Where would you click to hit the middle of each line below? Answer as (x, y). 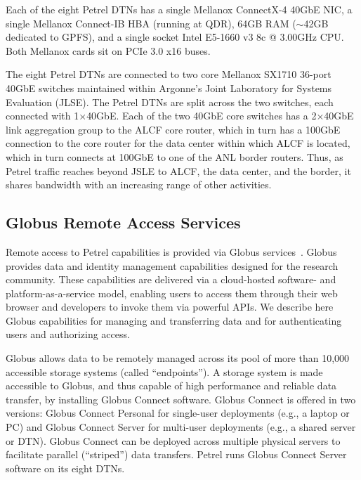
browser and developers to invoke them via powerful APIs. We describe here (170, 307)
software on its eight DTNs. (65, 468)
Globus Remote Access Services (123, 222)
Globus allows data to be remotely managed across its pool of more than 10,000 (178, 358)
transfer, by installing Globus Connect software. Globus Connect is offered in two (181, 399)
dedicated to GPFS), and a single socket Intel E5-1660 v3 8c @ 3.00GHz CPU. (175, 37)
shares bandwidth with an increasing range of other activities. (139, 184)
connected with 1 (42, 116)
